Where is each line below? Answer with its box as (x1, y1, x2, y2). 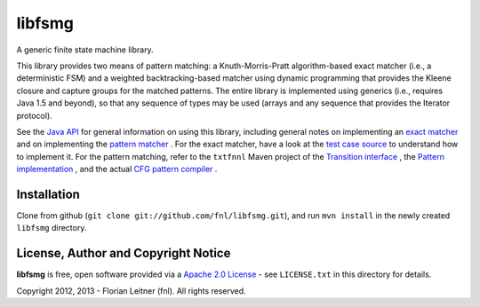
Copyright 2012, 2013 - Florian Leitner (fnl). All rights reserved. (16, 285, 246, 296)
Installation (16, 186, 80, 201)
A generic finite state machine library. (16, 44, 155, 55)
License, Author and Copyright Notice (16, 246, 231, 261)
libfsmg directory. (16, 223, 87, 233)
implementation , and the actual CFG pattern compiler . (16, 164, 218, 175)
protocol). (16, 110, 52, 121)
